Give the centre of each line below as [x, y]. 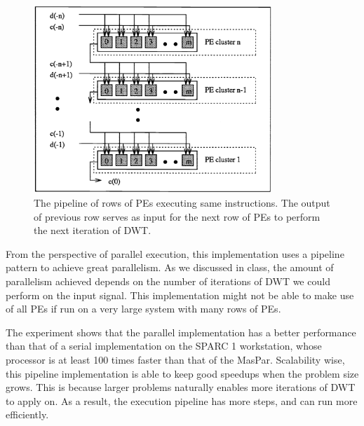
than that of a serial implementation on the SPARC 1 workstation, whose [164, 346]
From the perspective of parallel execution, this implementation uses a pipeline [175, 253]
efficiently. [27, 414]
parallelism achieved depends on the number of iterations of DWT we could [168, 281]
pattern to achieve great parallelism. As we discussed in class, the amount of [170, 267]
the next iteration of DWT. [93, 230]
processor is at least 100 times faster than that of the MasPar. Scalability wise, [175, 359]
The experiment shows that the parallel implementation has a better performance [181, 332]
